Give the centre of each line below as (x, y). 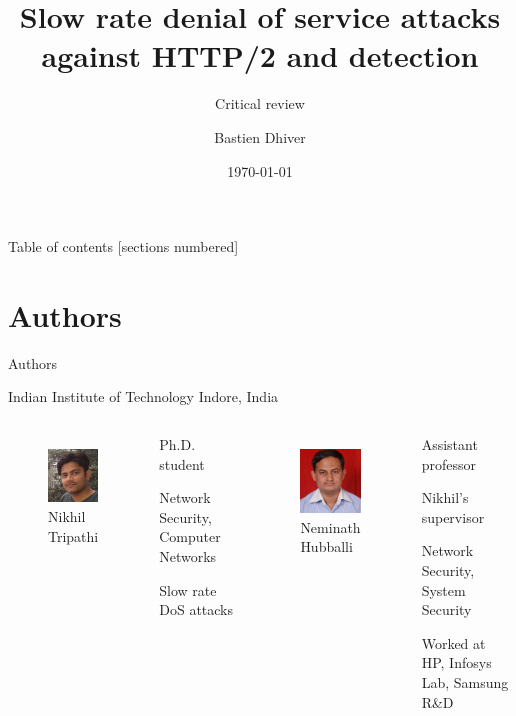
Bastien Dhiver (260, 136)
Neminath (330, 526)
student (182, 463)
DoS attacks (196, 609)
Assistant (449, 444)
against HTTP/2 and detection (260, 55)
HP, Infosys (456, 662)
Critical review (260, 103)
